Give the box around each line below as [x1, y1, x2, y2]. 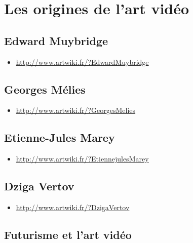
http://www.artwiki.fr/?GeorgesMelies [16, 105, 136, 115]
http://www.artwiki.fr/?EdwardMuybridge [16, 56, 149, 67]
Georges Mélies [4, 81, 86, 97]
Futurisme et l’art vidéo [4, 226, 132, 242]
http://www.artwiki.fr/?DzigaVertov [16, 201, 130, 212]
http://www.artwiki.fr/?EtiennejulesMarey [16, 153, 149, 164]
